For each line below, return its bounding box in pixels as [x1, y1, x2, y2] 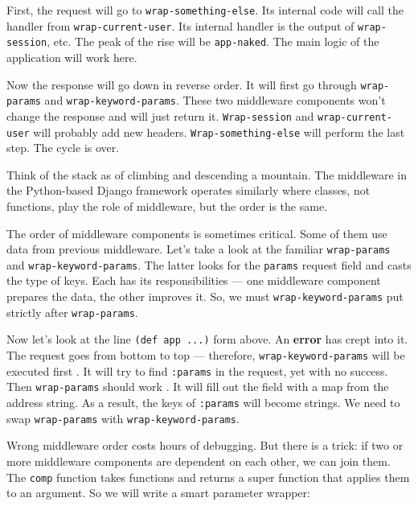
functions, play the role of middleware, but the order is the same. [6, 197, 327, 214]
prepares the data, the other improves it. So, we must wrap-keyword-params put [6, 288, 404, 305]
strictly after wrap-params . [6, 303, 138, 320]
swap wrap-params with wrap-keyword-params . [6, 409, 240, 426]
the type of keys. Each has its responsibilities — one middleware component [6, 272, 381, 289]
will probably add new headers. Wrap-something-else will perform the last [33, 123, 405, 140]
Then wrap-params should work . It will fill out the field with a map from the [6, 378, 389, 395]
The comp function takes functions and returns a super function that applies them [6, 468, 410, 485]
